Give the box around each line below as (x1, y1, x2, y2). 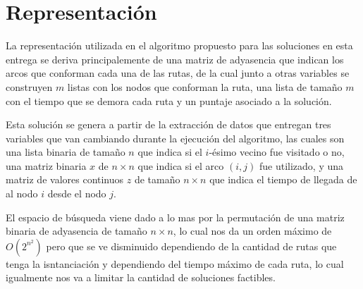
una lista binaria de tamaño (6, 144, 125, 159)
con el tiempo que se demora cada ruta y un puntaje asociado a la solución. (6, 93, 332, 108)
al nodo (6, 186, 38, 201)
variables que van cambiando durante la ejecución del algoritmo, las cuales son (6, 130, 345, 145)
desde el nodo (47, 186, 106, 201)
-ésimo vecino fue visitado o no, (209, 144, 345, 159)
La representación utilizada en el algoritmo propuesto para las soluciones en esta (6, 38, 353, 53)
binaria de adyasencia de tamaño (6, 223, 147, 238)
